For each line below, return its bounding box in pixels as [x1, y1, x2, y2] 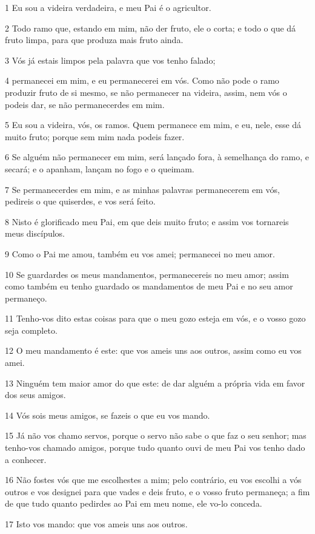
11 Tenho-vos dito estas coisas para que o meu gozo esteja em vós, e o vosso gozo [5, 312, 306, 325]
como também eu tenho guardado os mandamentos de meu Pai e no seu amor [5, 280, 293, 292]
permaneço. [5, 291, 47, 304]
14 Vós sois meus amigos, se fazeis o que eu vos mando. [5, 408, 210, 421]
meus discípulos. [5, 227, 65, 240]
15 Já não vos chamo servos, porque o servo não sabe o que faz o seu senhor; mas [5, 429, 307, 442]
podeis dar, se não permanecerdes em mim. [5, 98, 165, 110]
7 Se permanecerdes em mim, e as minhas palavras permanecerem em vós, [5, 183, 280, 195]
